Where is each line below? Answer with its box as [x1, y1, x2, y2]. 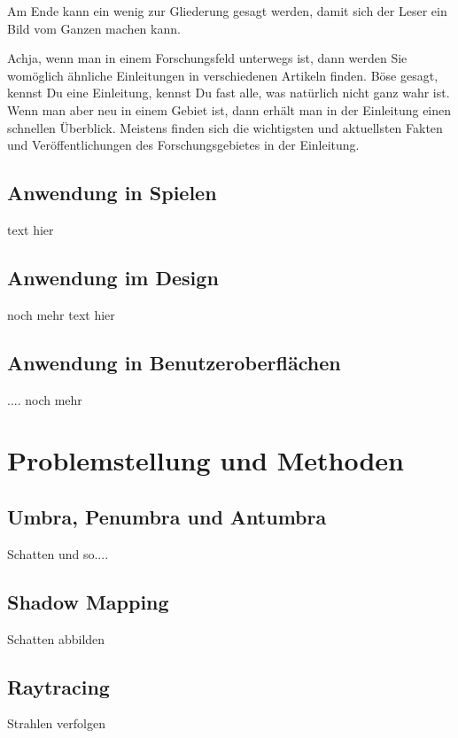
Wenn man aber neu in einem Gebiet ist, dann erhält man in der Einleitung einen [7, 100, 452, 119]
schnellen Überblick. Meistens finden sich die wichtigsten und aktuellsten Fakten [7, 118, 443, 136]
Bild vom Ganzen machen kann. [7, 19, 181, 37]
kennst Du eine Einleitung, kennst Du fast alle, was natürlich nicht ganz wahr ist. [7, 83, 450, 102]
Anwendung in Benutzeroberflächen [7, 348, 341, 376]
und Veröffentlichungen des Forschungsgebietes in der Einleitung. [7, 136, 360, 154]
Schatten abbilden [7, 629, 105, 648]
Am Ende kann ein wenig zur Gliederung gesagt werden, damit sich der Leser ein [7, 2, 447, 19]
